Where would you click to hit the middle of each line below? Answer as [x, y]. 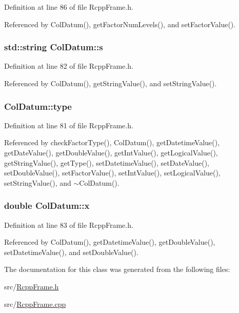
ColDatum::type [38, 106]
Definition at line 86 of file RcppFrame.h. [69, 7]
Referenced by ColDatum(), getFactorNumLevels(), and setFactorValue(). [120, 24]
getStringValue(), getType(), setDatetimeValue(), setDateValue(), [107, 162]
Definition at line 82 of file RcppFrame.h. [69, 66]
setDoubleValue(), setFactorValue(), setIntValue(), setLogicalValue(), [112, 173]
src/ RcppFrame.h [32, 286]
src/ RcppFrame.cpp [35, 304]
